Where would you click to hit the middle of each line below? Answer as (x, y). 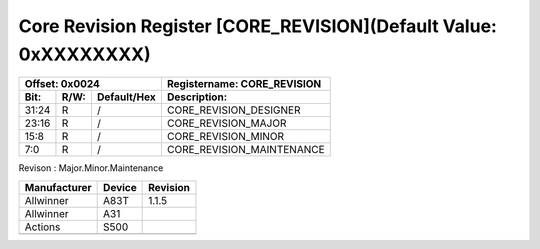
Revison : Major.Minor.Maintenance (91, 168)
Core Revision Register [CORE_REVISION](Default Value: (257, 26)
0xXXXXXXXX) (85, 54)
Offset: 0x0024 (62, 84)
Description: (197, 97)
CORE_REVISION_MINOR (225, 137)
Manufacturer (58, 187)
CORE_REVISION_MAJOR (226, 123)
